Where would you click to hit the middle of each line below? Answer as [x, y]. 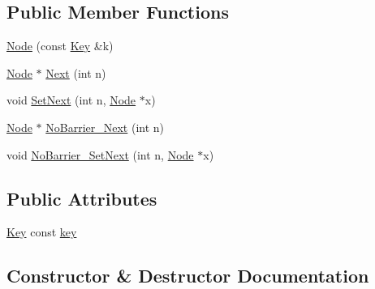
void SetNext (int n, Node [71, 100]
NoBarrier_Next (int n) [105, 127]
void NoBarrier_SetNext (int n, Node [100, 154]
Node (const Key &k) [60, 46]
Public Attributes [82, 198]
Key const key [42, 232]
